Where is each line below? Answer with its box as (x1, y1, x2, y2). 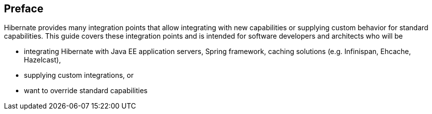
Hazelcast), (24, 56, 61, 64)
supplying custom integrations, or (24, 71, 134, 80)
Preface (4, 2, 44, 15)
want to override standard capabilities (24, 86, 148, 95)
